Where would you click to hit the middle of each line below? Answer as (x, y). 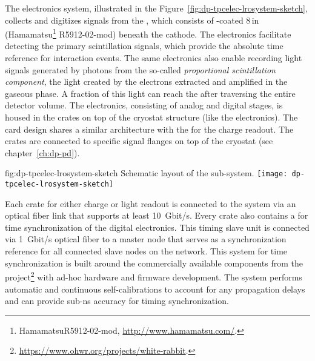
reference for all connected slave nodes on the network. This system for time (146, 251)
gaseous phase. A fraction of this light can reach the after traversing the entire (150, 93)
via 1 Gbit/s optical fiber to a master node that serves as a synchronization (146, 239)
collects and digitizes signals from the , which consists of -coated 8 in (132, 20)
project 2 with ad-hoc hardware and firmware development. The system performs (154, 276)
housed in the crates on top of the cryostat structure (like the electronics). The (151, 117)
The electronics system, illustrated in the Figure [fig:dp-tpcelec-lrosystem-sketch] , (156, 8)
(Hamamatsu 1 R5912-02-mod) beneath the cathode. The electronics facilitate (148, 33)
